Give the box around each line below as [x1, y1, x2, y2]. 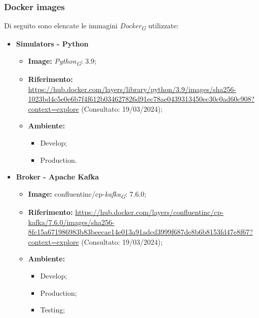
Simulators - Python [16, 38, 89, 49]
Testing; [40, 304, 65, 315]
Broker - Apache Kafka [16, 171, 99, 182]
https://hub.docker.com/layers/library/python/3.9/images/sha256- [28, 83, 236, 94]
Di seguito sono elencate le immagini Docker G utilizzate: [4, 20, 179, 32]
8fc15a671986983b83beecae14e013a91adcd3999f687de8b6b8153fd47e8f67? [28, 226, 253, 237]
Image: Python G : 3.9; [28, 55, 97, 67]
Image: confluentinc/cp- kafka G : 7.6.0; [28, 188, 146, 200]
